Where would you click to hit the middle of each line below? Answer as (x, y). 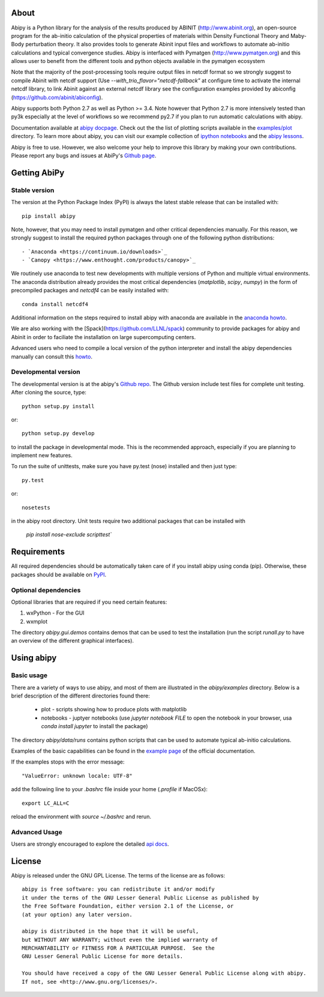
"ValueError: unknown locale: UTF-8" (77, 776)
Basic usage (29, 675)
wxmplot (37, 621)
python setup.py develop (58, 433)
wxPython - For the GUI (55, 613)
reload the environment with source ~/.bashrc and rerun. (81, 816)
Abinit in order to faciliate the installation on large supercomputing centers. (103, 337)
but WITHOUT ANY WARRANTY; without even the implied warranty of (120, 940)
